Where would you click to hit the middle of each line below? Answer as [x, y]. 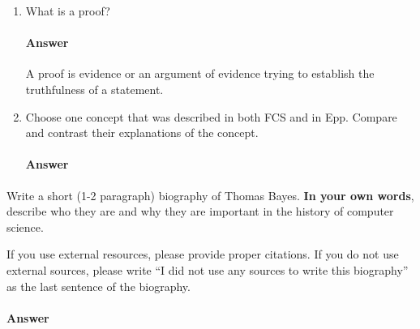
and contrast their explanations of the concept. [142, 132]
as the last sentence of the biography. [99, 286]
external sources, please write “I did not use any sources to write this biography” [208, 269]
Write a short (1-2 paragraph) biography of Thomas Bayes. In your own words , [210, 195]
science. [25, 226]
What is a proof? [68, 11]
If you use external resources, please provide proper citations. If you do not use [203, 254]
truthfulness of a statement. [94, 89]
